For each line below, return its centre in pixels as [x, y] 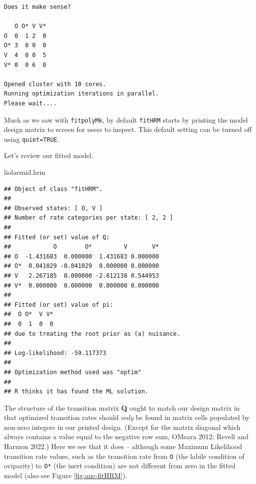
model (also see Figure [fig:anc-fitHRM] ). [66, 475]
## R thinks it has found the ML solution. [76, 392]
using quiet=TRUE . [32, 139]
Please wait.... [31, 103]
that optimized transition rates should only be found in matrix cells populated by [127, 417]
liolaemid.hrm [25, 172]
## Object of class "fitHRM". [53, 189]
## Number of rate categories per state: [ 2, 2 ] [89, 218]
